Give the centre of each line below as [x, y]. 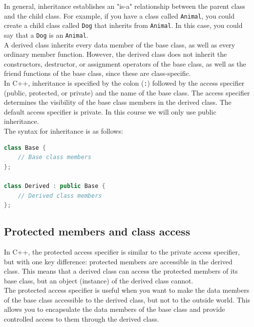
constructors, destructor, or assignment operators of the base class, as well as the [125, 63]
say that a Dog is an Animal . [46, 35]
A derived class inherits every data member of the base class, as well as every [120, 44]
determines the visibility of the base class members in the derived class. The [118, 102]
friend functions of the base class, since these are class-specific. [97, 73]
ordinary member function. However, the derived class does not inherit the [116, 54]
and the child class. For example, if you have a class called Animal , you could [119, 15]
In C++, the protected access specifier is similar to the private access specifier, [122, 251]
